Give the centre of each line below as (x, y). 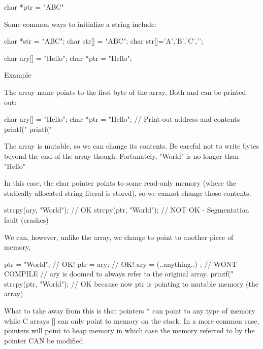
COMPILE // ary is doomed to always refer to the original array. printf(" (119, 274)
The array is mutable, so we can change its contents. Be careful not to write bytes (131, 146)
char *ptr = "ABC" (34, 7)
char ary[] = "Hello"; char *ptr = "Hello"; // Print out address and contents (122, 119)
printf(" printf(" (28, 129)
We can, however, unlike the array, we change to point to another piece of (119, 237)
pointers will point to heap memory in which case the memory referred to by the (129, 330)
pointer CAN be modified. (45, 340)
